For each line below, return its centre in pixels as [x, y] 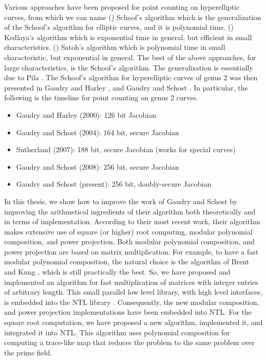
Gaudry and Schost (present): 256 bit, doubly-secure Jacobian [114, 184]
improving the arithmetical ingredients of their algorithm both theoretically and [130, 211]
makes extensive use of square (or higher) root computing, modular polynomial [128, 231]
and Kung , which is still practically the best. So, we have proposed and [117, 272]
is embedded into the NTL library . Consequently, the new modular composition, [132, 302]
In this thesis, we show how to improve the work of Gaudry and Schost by [121, 201]
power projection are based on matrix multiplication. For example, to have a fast [131, 251]
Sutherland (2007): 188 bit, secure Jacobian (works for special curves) [126, 149]
